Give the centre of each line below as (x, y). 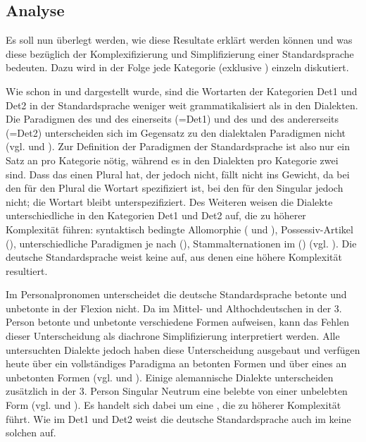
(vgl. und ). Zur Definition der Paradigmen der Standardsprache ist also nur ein (178, 146)
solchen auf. (31, 432)
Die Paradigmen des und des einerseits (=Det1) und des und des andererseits (172, 119)
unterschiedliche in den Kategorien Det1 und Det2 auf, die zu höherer (156, 215)
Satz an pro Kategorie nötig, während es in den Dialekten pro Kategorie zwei (172, 160)
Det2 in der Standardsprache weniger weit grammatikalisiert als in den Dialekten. (182, 105)
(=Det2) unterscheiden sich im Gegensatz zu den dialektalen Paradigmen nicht (176, 132)
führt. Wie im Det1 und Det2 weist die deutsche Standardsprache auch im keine (178, 418)
